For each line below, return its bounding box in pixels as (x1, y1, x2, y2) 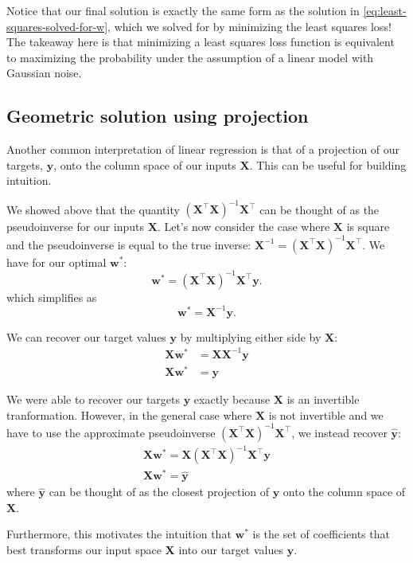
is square (346, 218, 390, 235)
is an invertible (286, 390, 360, 407)
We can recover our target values (6, 328, 166, 345)
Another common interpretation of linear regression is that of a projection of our (6, 141, 400, 158)
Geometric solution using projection (6, 104, 309, 128)
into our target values (178, 541, 283, 558)
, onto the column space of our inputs (53, 156, 236, 173)
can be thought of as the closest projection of (49, 483, 270, 500)
